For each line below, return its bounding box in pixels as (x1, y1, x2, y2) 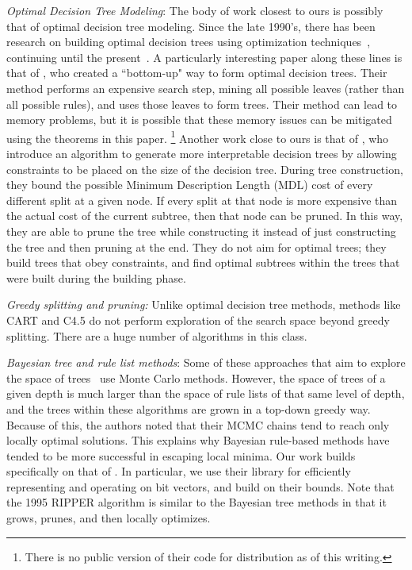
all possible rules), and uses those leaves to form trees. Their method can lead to (6, 95, 398, 112)
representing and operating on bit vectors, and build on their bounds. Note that (6, 478, 395, 495)
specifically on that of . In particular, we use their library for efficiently (6, 463, 351, 479)
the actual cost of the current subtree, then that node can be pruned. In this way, (6, 207, 403, 224)
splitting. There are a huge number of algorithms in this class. (6, 327, 307, 344)
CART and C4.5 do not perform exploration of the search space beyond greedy (6, 311, 390, 328)
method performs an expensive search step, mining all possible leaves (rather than (6, 79, 405, 96)
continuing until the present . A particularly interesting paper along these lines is (6, 48, 402, 65)
